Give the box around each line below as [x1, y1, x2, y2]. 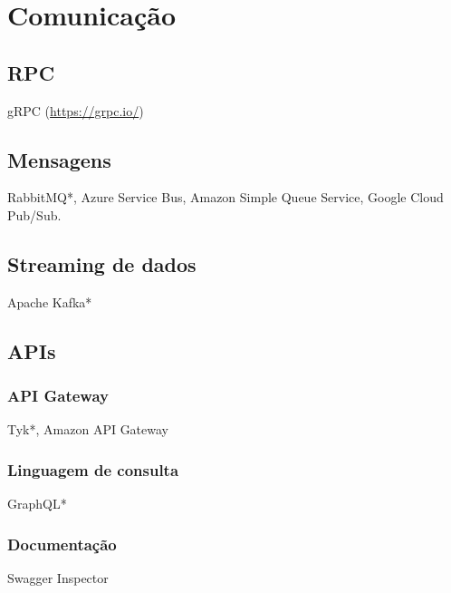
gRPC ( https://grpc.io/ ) [7, 101, 144, 120]
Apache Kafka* [7, 292, 92, 311]
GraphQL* [7, 494, 67, 513]
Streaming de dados [7, 249, 197, 277]
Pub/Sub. [7, 205, 62, 224]
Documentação [7, 532, 117, 555]
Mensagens [7, 145, 111, 173]
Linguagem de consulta [7, 458, 179, 481]
